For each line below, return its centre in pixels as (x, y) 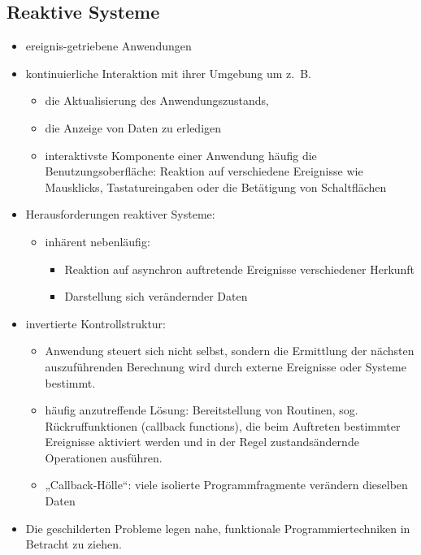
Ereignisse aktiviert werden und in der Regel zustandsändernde (202, 442)
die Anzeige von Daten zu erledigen (133, 127)
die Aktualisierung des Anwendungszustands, (157, 100)
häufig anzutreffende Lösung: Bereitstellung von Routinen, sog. (202, 410)
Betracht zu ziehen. (74, 544)
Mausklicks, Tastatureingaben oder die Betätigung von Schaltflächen (216, 186)
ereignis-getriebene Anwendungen (109, 46)
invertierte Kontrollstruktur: (95, 323)
